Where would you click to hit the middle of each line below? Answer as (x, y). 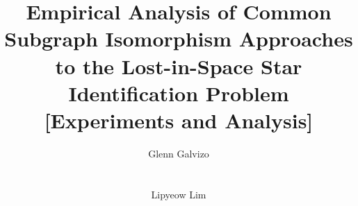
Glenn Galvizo (179, 153)
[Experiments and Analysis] (179, 120)
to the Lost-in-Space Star (179, 66)
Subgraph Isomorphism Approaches (179, 38)
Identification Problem (179, 93)
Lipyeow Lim (179, 194)
